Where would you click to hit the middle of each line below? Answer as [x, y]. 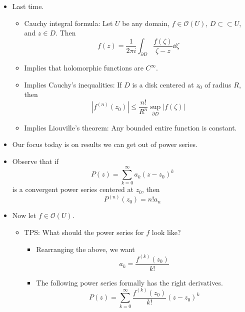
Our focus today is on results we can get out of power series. [105, 144]
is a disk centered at [163, 84]
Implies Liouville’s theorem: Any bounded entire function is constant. [130, 127]
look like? [166, 232]
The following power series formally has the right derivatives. [129, 282]
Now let [24, 215]
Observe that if [35, 161]
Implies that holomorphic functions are [84, 68]
